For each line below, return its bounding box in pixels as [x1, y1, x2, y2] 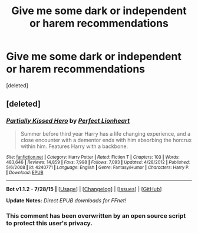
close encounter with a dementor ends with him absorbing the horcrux [20, 136, 192, 143]
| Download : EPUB [6, 169, 44, 175]
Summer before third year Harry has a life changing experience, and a [20, 130, 190, 137]
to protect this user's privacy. [6, 219, 93, 227]
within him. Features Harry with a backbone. [20, 143, 128, 150]
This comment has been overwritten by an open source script [6, 211, 186, 219]
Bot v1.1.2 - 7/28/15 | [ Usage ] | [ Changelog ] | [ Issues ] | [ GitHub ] [6, 185, 162, 192]
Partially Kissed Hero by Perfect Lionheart [6, 117, 130, 125]
